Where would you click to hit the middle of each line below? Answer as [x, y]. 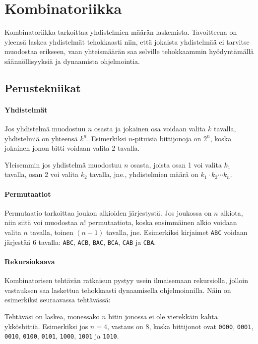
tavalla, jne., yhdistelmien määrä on [144, 174]
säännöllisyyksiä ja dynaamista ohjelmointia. [72, 61]
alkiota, [232, 212]
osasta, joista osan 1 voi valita [176, 164]
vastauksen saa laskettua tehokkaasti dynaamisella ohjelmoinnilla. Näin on [118, 290]
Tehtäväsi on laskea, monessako [52, 316]
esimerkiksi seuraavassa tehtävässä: [58, 300]
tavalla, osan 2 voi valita [42, 174]
